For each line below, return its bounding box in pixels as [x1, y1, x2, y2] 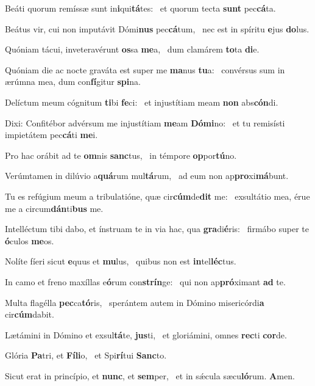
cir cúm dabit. [5, 308, 54, 321]
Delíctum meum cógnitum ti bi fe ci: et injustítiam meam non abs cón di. [5, 95, 278, 108]
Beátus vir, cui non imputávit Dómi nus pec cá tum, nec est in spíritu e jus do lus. [5, 22, 310, 35]
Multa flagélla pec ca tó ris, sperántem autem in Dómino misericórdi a [5, 296, 264, 308]
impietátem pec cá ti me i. [5, 128, 98, 141]
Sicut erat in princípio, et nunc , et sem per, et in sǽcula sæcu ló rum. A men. [5, 369, 295, 382]
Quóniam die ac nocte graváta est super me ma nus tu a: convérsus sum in [5, 63, 285, 76]
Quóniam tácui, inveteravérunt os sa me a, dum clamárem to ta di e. [5, 43, 260, 56]
